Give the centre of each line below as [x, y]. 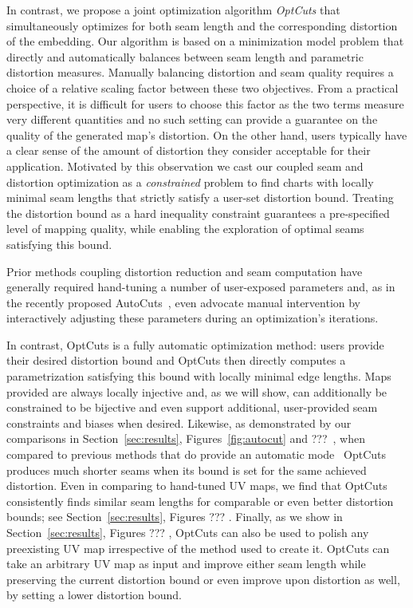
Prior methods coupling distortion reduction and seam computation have [185, 271]
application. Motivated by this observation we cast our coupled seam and [185, 166]
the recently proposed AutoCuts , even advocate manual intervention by [184, 302]
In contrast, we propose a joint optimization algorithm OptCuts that [173, 10]
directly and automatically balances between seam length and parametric [185, 56]
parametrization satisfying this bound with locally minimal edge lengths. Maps [199, 376]
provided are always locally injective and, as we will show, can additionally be [197, 391]
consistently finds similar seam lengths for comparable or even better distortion [200, 501]
